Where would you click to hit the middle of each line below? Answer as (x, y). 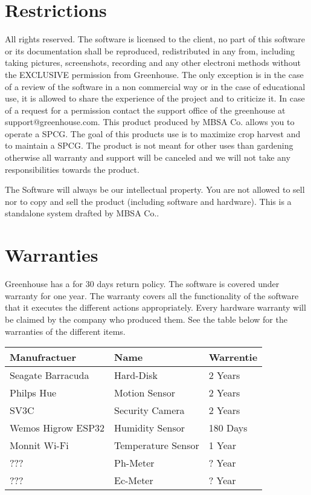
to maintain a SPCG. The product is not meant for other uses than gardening (149, 145)
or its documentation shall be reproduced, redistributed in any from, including (150, 50)
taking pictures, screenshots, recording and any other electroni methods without (153, 63)
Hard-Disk (136, 375)
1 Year (223, 445)
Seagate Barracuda (50, 375)
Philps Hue (33, 393)
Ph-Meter (134, 463)
